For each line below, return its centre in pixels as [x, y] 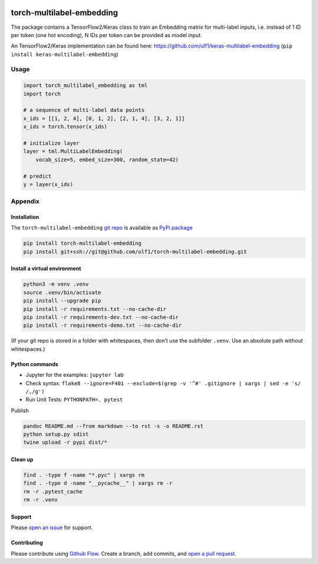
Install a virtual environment [46, 268]
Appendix [25, 201]
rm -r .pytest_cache [53, 491]
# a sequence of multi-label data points [84, 110]
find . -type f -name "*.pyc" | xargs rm [84, 475]
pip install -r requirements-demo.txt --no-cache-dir [102, 326]
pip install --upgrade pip [62, 301]
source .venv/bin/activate [62, 292]
